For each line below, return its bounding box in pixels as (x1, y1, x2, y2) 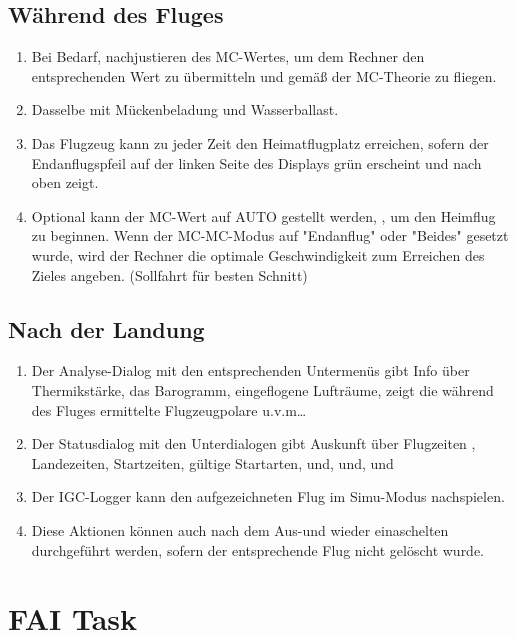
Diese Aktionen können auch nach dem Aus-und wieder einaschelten (31, 519, 449, 540)
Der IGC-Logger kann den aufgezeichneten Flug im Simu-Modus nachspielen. (31, 486, 505, 507)
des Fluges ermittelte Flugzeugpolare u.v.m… (31, 399, 307, 420)
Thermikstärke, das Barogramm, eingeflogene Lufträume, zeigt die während (31, 379, 494, 400)
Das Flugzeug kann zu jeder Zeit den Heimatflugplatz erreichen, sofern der (31, 132, 489, 153)
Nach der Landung (8, 313, 205, 344)
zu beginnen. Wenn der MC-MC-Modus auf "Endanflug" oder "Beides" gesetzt (31, 225, 509, 246)
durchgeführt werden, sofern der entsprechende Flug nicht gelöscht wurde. (31, 539, 485, 560)
